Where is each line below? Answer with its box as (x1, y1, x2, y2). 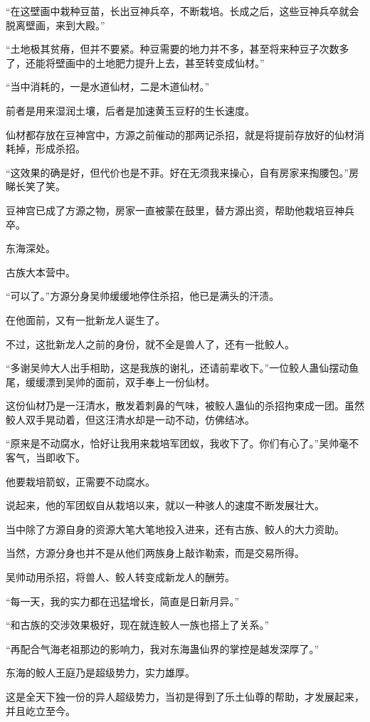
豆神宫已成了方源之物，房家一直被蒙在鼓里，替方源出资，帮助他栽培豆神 (6, 202, 344, 217)
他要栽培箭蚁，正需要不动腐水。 (6, 474, 155, 488)
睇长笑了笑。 (6, 179, 65, 194)
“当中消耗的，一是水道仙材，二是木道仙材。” (6, 79, 210, 94)
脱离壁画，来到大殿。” (6, 17, 105, 32)
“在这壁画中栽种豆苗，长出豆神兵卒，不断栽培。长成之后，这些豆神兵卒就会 (6, 4, 359, 18)
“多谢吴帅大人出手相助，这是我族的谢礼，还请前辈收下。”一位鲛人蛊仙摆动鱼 (6, 360, 359, 375)
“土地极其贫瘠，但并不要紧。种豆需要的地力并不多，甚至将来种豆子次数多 (6, 41, 349, 56)
